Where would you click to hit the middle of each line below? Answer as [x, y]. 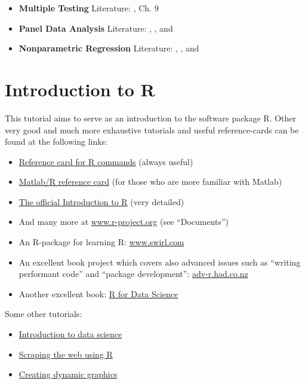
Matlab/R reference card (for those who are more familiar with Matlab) [150, 182]
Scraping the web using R [66, 354]
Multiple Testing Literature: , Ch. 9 [89, 8]
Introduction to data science [70, 334]
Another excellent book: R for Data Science [98, 293]
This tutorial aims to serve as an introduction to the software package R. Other [151, 118]
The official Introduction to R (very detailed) [101, 201]
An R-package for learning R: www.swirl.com [101, 242]
